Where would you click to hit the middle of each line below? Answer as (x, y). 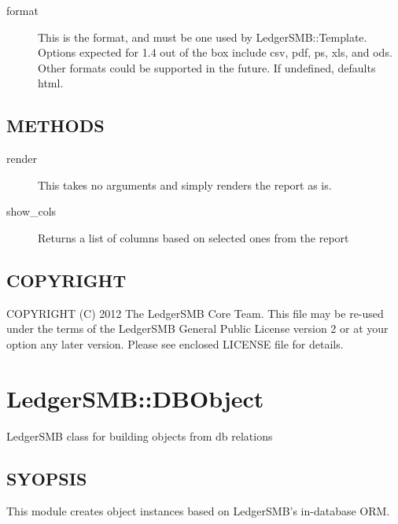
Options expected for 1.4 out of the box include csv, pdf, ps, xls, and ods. (215, 52)
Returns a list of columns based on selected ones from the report (193, 237)
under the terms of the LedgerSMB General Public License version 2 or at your (197, 328)
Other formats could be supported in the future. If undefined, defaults (207, 67)
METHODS (55, 125)
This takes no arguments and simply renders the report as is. (185, 185)
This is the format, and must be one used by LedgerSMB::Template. (203, 37)
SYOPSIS (47, 478)
